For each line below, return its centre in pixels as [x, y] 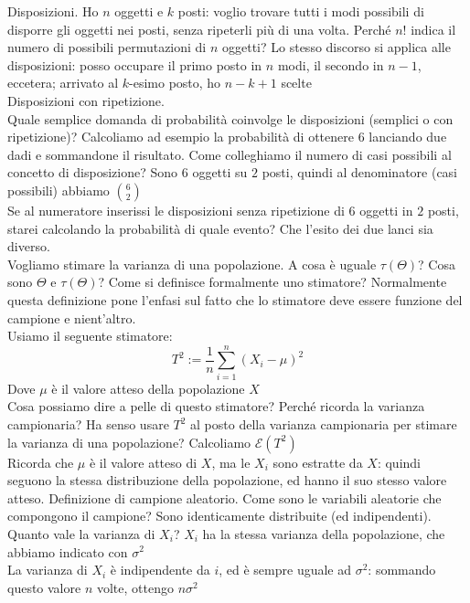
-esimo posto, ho [175, 83]
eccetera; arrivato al [63, 83]
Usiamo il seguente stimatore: [90, 336]
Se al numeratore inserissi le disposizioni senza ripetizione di [176, 210]
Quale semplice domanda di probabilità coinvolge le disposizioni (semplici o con [230, 118]
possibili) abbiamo [59, 190]
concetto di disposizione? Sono [93, 172]
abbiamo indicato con [68, 551]
